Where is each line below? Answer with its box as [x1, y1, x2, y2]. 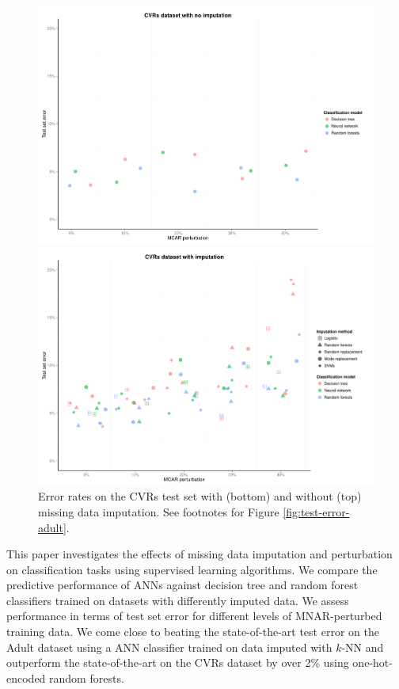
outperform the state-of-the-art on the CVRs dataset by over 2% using [6, 654, 349, 671]
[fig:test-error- [283, 503, 350, 520]
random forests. [49, 669, 124, 686]
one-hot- [352, 654, 393, 671]
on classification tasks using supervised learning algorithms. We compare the [6, 561, 378, 577]
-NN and [341, 638, 384, 655]
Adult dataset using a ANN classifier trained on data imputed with [6, 638, 332, 655]
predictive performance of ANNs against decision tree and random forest [6, 577, 359, 593]
